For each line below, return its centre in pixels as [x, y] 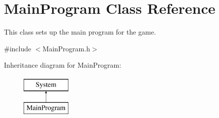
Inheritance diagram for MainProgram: [63, 65]
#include [18, 48]
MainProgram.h [66, 48]
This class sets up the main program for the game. [80, 32]
